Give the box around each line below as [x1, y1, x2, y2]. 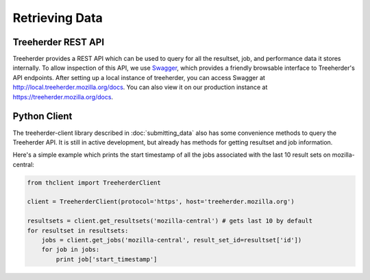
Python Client [12, 110, 73, 123]
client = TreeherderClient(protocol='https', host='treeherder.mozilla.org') [27, 198, 295, 205]
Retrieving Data [12, 10, 103, 25]
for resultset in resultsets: [27, 227, 129, 234]
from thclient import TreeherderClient [27, 179, 161, 186]
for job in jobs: [41, 246, 100, 253]
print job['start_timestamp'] [56, 255, 158, 263]
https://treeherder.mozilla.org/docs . [12, 92, 113, 101]
